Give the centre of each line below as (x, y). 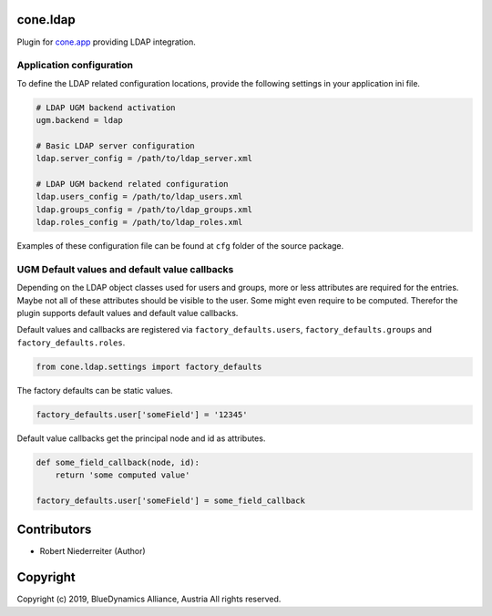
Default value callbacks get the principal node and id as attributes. (141, 438)
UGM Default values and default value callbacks (125, 269)
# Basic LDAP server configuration (115, 145)
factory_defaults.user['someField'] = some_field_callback (170, 500)
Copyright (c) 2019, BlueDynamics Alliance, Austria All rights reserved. (149, 599)
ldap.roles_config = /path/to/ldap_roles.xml (139, 222)
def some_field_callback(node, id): (118, 462)
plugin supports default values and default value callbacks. (128, 313)
